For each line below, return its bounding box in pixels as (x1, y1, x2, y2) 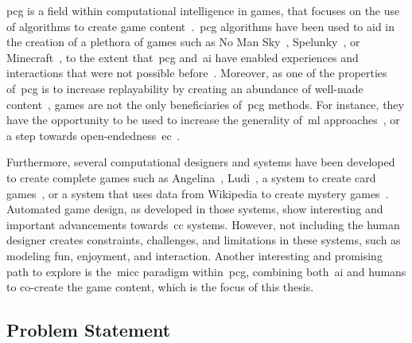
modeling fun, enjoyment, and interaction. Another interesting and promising (6, 247, 383, 263)
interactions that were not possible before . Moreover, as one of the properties (6, 64, 387, 81)
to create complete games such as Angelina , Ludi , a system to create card (6, 169, 376, 185)
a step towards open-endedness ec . (6, 127, 181, 143)
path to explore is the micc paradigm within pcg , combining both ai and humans (6, 263, 406, 279)
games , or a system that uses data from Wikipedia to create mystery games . (6, 185, 389, 201)
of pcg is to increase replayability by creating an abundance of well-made (6, 80, 363, 96)
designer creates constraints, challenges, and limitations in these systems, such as (6, 232, 401, 248)
